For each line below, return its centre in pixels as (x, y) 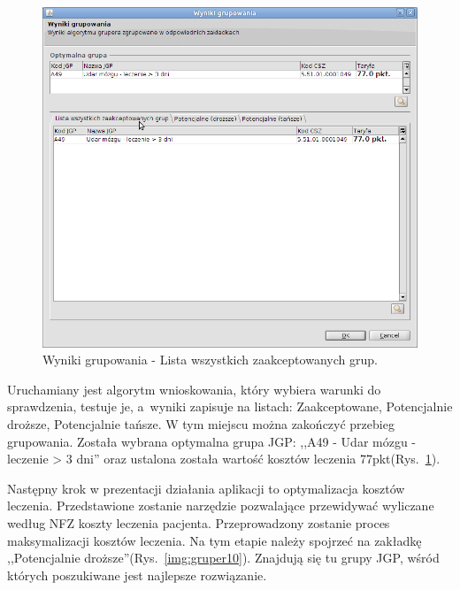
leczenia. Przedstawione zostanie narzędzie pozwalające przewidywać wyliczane (221, 506)
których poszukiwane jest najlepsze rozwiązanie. (137, 575)
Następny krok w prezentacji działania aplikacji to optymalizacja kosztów (206, 488)
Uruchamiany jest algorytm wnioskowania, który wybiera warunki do (194, 389)
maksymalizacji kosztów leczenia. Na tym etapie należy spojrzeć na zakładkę (215, 540)
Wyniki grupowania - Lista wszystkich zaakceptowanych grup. (210, 360)
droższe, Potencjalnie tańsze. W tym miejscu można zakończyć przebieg (201, 424)
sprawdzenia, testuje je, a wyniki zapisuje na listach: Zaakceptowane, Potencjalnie (230, 406)
